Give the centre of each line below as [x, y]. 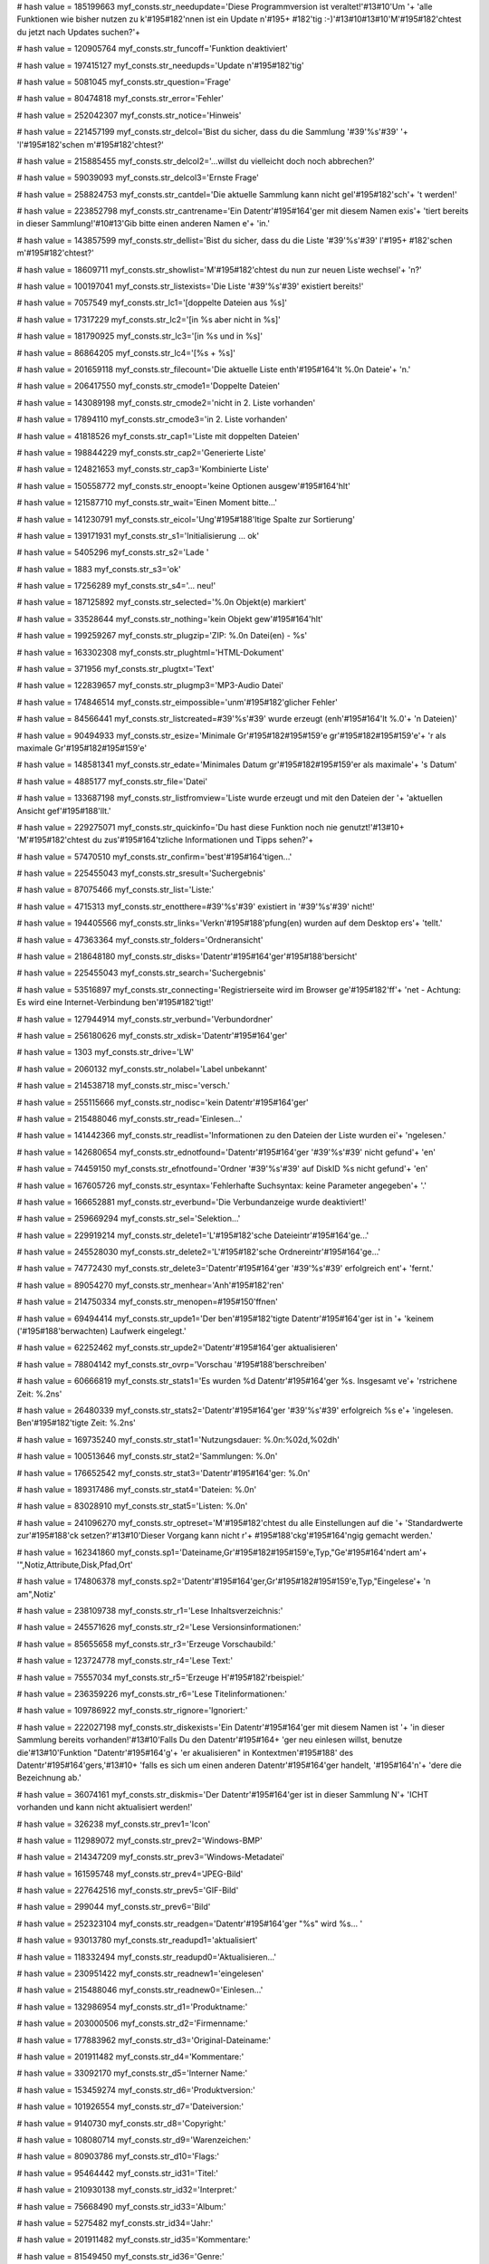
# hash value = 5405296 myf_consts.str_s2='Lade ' [113, 552]
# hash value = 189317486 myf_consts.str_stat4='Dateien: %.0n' [137, 1489]
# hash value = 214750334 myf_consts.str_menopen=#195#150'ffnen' [147, 1302]
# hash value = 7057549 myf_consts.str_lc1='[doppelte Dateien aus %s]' [152, 302]
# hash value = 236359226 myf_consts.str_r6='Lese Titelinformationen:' [152, 1694]
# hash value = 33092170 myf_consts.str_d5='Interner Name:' [132, 2073]
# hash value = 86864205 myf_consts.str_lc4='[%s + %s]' [126, 352]
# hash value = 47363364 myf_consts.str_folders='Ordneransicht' [140, 940]
